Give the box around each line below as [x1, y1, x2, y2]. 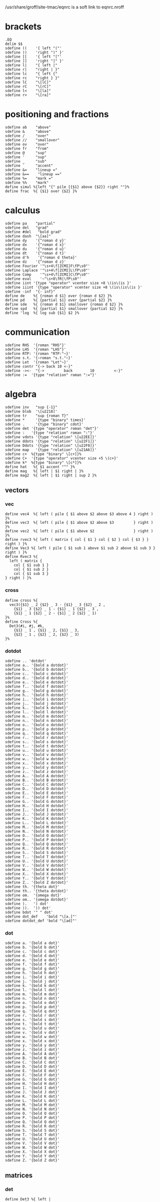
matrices [5, 1171, 33, 1180]
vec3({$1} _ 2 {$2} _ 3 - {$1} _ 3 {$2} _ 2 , [9, 602, 106, 607]
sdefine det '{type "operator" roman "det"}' [5, 426, 99, 431]
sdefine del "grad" [5, 225, 49, 230]
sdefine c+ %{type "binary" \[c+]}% [5, 451, 82, 457]
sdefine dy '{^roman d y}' [5, 238, 67, 243]
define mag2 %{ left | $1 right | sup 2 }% [5, 473, 97, 478]
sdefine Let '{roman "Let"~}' [5, 360, 69, 365]
